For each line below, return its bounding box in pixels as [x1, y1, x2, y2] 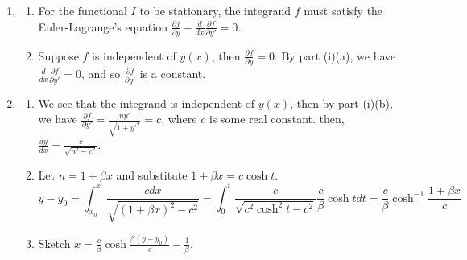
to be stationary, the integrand [139, 2, 291, 19]
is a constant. [139, 65, 206, 82]
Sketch [38, 234, 71, 251]
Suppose [38, 47, 79, 64]
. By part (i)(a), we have [274, 47, 396, 64]
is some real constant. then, [209, 110, 345, 127]
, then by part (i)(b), [290, 94, 393, 111]
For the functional [38, 2, 127, 19]
